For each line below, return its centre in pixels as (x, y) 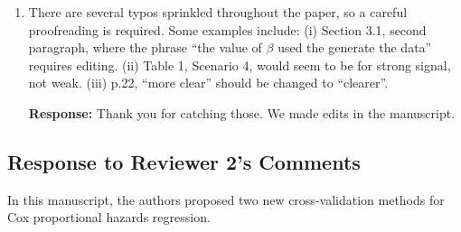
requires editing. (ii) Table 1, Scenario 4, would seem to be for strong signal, (240, 65)
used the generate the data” (355, 47)
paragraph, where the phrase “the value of (145, 47)
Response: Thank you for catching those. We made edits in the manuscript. (242, 112)
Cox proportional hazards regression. (109, 217)
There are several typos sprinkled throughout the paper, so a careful (218, 12)
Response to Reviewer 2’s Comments (184, 161)
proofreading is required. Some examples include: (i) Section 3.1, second (227, 29)
